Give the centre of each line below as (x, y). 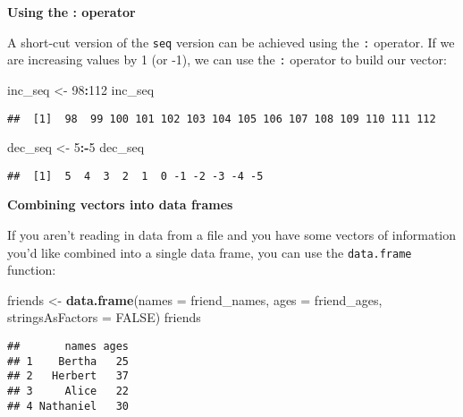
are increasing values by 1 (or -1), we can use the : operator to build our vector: (227, 60)
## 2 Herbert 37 (68, 376)
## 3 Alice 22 (68, 391)
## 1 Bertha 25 (68, 361)
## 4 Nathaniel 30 (68, 406)
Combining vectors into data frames (120, 204)
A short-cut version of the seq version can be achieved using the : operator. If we (231, 42)
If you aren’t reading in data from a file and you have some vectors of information (232, 234)
